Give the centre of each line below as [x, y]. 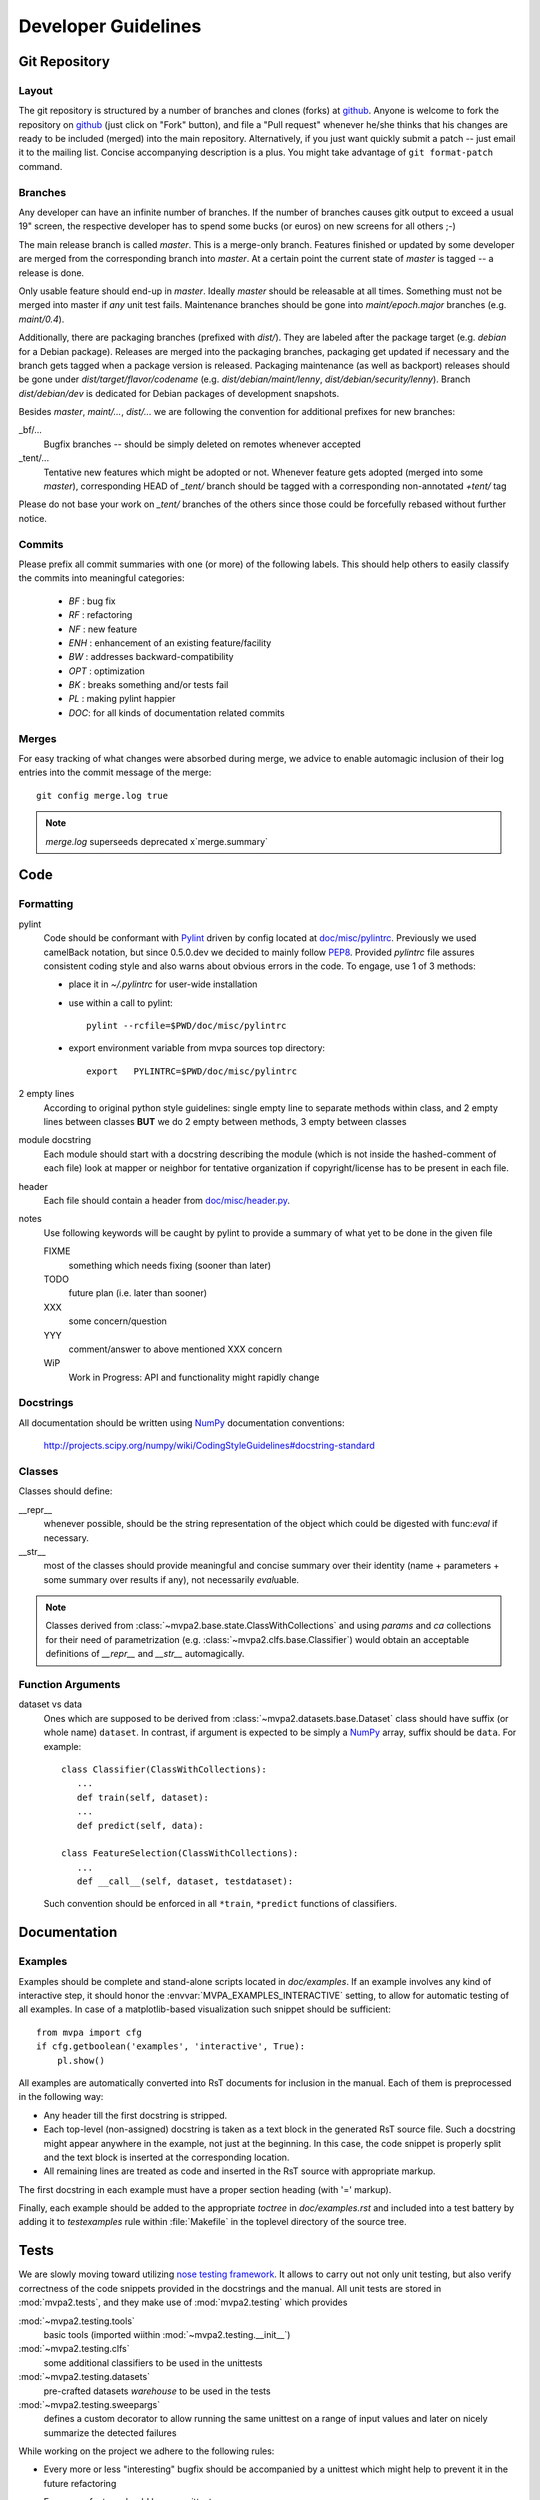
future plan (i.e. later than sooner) [138, 1293]
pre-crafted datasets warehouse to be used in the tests [157, 2391]
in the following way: [61, 2097]
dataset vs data [50, 1704]
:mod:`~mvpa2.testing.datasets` [84, 2377]
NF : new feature [103, 629]
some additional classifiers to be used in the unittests [153, 2362]
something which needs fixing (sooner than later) [170, 1265]
